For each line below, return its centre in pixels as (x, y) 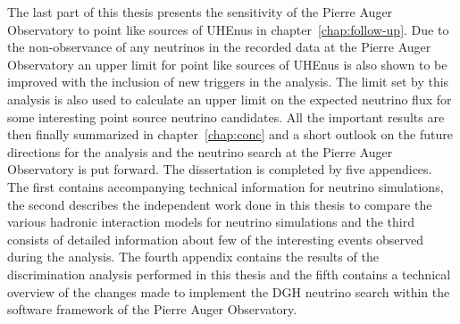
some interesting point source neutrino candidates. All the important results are (226, 116)
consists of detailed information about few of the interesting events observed (216, 239)
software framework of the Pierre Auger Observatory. (152, 309)
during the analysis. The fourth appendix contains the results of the (193, 257)
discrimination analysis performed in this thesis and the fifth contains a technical (229, 274)
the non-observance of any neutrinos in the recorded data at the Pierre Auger (219, 47)
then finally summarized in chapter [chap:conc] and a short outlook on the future (230, 134)
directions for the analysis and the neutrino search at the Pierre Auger (200, 151)
